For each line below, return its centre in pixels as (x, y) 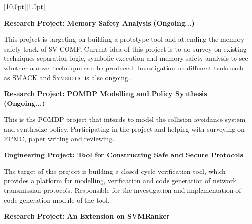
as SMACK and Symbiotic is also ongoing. (67, 77)
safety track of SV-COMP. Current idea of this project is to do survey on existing (125, 48)
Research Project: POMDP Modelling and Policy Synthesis (106, 94)
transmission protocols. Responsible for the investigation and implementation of (123, 190)
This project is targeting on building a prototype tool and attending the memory (124, 39)
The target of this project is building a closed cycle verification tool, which (115, 171)
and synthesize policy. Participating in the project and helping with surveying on (124, 129)
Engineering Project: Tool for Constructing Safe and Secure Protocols (124, 155)
